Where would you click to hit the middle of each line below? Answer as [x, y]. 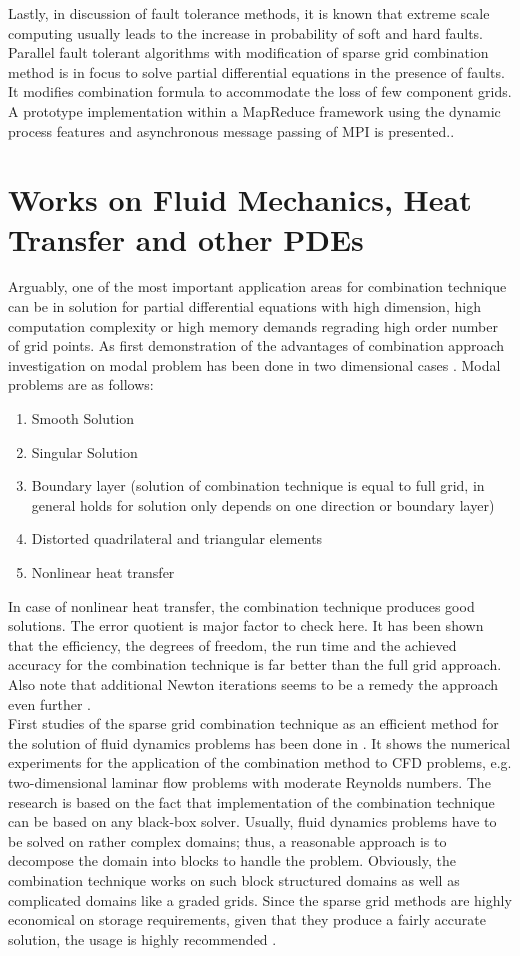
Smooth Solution [83, 418]
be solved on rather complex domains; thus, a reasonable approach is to [227, 840]
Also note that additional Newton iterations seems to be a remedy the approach [253, 683]
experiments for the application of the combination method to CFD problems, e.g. [260, 762]
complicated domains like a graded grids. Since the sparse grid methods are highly [260, 899]
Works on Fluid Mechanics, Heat [240, 199]
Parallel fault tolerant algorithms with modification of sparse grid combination [248, 52]
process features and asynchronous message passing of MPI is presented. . [231, 130]
